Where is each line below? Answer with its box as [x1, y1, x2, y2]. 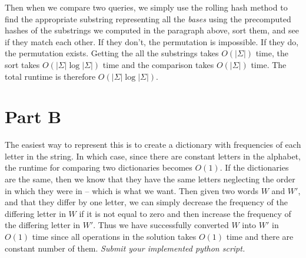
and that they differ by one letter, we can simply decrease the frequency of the [5, 196, 288, 208]
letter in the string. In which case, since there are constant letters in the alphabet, [5, 150, 301, 162]
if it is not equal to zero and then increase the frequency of [79, 207, 291, 219]
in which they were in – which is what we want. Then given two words [5, 184, 259, 196]
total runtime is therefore [5, 70, 96, 82]
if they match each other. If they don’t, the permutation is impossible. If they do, [5, 35, 299, 47]
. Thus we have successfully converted [93, 219, 229, 231]
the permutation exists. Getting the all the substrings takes [5, 47, 219, 59]
